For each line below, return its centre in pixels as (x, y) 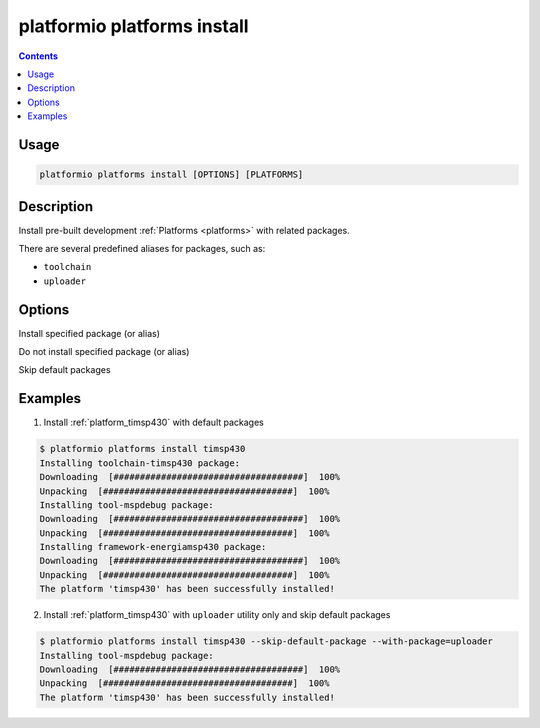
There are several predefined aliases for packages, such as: (142, 248)
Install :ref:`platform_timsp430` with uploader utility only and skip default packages (217, 615)
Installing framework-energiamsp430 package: (153, 547)
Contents (38, 56)
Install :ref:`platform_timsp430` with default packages (154, 422)
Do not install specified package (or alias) (104, 352)
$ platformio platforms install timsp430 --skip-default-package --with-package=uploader (266, 641)
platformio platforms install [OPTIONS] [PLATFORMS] (171, 174)
